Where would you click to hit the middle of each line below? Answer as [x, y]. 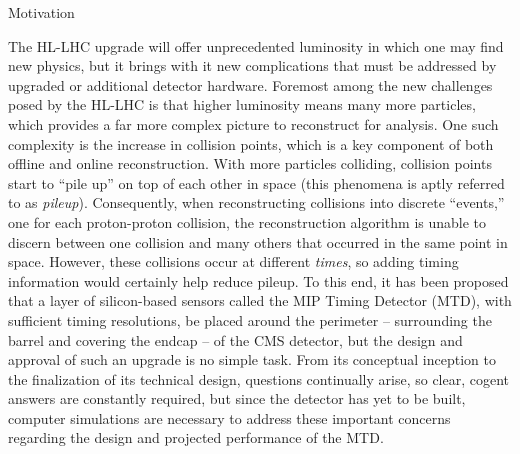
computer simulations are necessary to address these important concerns [229, 417]
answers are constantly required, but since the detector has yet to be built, [237, 398]
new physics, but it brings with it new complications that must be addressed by [252, 65]
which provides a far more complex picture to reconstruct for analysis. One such [253, 123]
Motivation [41, 12]
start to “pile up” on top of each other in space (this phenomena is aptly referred [256, 182]
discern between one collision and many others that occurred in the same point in [258, 241]
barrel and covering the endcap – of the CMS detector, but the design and [235, 339]
